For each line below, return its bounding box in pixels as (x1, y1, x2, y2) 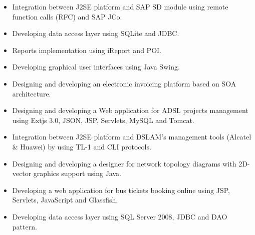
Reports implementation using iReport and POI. (12, 44, 161, 55)
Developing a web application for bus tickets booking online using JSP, (12, 184, 230, 195)
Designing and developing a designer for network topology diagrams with (12, 158, 236, 168)
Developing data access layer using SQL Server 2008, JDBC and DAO (12, 211, 227, 221)
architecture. (12, 88, 51, 98)
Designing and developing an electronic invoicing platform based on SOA (12, 78, 236, 88)
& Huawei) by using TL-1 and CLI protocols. (12, 141, 151, 151)
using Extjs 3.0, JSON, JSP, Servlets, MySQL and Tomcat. (12, 114, 194, 125)
